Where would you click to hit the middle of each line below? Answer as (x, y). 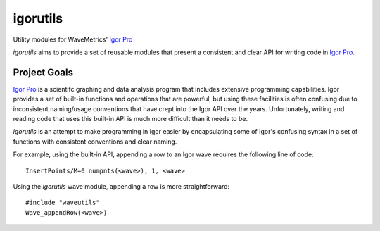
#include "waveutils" (63, 203)
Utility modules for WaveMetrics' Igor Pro (73, 39)
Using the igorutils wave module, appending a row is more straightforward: (121, 186)
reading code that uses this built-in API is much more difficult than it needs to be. (131, 119)
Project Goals (43, 72)
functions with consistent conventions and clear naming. (95, 142)
